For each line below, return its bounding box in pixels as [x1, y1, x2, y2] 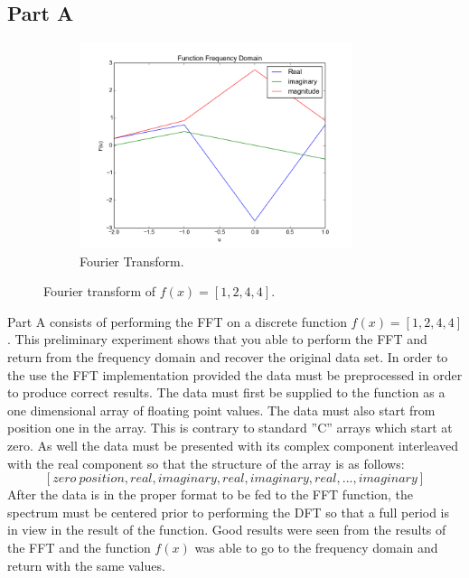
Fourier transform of [43, 282, 156, 301]
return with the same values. [7, 555, 165, 574]
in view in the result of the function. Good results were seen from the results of [7, 520, 446, 539]
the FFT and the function [7, 537, 151, 556]
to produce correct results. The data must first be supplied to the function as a [7, 383, 446, 402]
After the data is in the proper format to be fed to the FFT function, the [7, 485, 414, 504]
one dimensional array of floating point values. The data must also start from [7, 400, 436, 419]
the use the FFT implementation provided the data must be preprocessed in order [7, 365, 463, 384]
